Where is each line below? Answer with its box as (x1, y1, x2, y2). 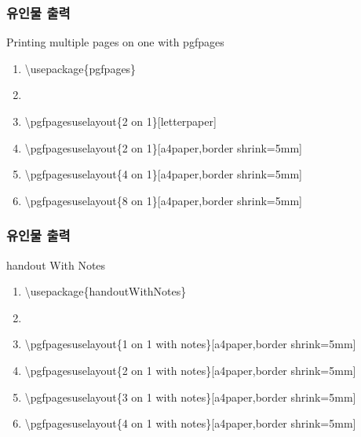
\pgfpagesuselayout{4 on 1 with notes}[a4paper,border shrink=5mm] (24, 415, 356, 431)
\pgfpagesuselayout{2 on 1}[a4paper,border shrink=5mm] (24, 139, 302, 156)
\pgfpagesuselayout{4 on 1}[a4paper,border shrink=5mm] (24, 166, 302, 182)
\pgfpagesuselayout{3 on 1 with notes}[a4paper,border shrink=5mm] (24, 388, 356, 405)
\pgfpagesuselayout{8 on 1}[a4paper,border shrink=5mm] (24, 192, 302, 208)
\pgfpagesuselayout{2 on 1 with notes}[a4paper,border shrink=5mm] (24, 362, 356, 378)
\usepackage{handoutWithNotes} (24, 283, 187, 299)
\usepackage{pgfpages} (24, 60, 137, 76)
